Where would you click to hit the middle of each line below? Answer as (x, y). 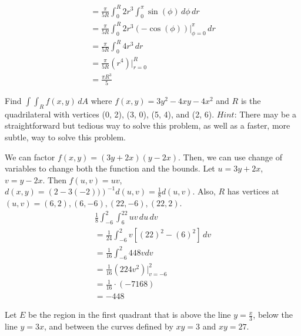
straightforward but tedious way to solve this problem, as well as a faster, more (148, 125)
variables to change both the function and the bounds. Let (110, 168)
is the (251, 100)
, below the (273, 315)
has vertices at (253, 191)
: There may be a (265, 114)
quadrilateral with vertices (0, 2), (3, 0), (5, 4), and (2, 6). (110, 114)
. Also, (204, 191)
